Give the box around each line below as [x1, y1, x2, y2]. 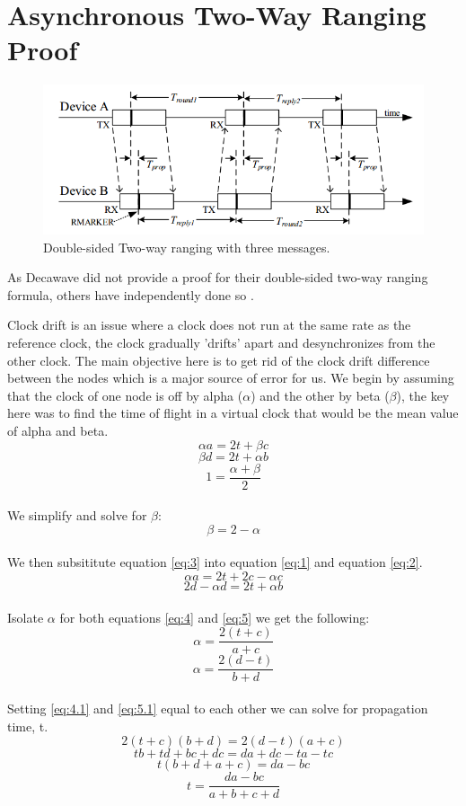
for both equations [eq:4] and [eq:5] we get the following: [59, 607, 370, 626]
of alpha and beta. [7, 421, 109, 439]
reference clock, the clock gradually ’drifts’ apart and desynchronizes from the [7, 333, 435, 352]
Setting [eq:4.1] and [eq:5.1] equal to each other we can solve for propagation [7, 698, 428, 717]
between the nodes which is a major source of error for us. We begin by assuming [7, 368, 454, 387]
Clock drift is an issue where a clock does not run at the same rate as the [7, 315, 411, 334]
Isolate [7, 607, 44, 626]
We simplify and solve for [7, 506, 147, 525]
